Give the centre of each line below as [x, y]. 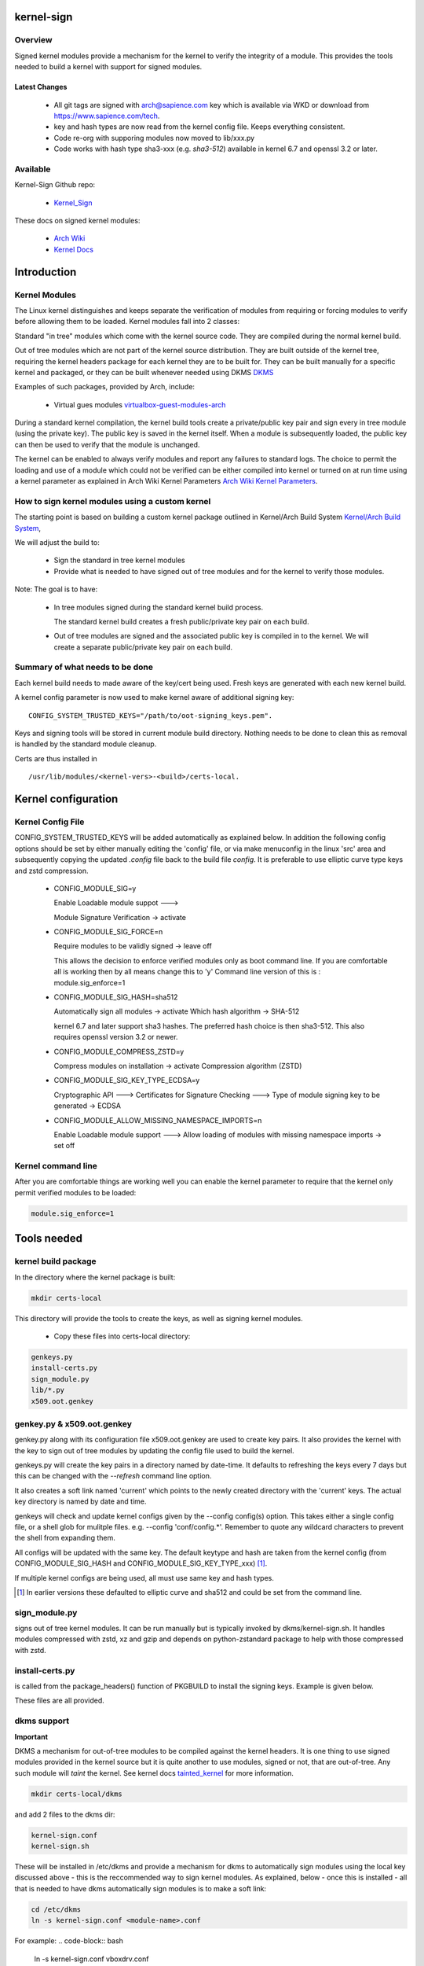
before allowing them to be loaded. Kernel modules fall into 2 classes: [127, 322]
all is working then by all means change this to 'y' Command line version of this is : [187, 972]
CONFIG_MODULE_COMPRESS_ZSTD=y [119, 1051]
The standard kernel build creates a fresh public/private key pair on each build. [181, 621]
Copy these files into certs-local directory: [122, 1336]
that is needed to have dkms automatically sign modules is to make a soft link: [141, 1888]
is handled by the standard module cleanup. [86, 744]
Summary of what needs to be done [84, 667]
